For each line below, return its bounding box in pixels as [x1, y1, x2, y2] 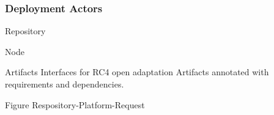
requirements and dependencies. [5, 78, 124, 90]
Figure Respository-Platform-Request [5, 98, 145, 111]
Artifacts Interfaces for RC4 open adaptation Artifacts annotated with [5, 65, 269, 78]
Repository [5, 24, 46, 37]
